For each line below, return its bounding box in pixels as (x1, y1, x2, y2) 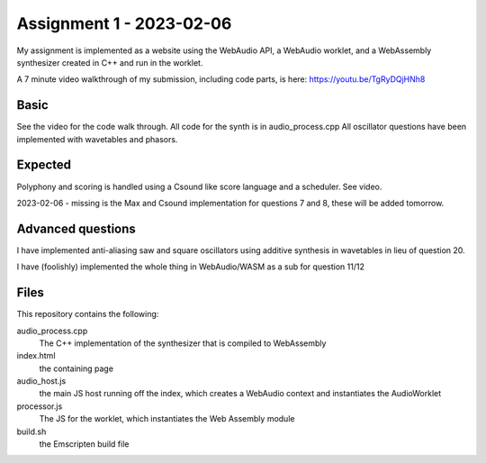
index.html (16, 350, 56, 361)
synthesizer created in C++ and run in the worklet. (16, 57, 203, 68)
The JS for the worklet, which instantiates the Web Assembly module (39, 413, 295, 424)
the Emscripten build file (39, 439, 130, 449)
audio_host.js (16, 376, 67, 386)
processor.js (16, 401, 63, 412)
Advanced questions (16, 221, 137, 236)
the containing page (39, 363, 114, 374)
